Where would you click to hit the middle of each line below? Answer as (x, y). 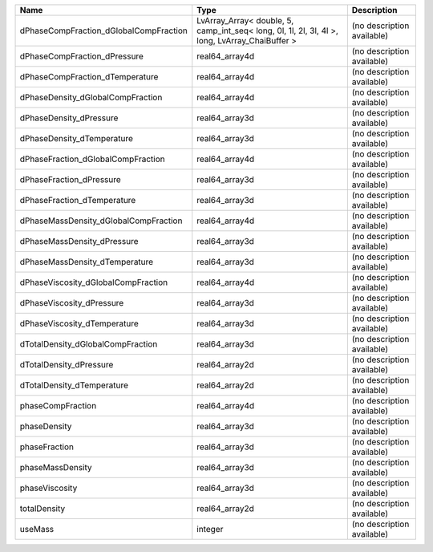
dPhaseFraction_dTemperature (78, 200)
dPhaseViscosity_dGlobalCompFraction (94, 282)
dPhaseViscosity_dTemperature (79, 323)
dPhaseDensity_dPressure (69, 118)
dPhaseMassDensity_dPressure (79, 241)
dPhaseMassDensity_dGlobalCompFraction (101, 221)
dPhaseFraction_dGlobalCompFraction (92, 159)
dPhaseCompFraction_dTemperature (89, 77)
